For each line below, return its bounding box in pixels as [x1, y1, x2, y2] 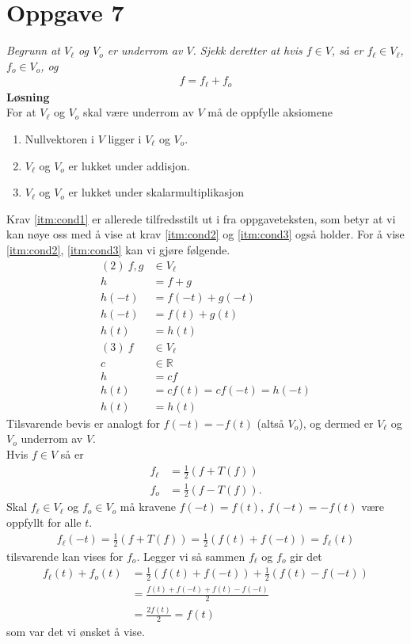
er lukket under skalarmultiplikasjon [68, 184, 245, 200]
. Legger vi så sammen [136, 547, 245, 564]
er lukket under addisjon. [68, 157, 190, 173]
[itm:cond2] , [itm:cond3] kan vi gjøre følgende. [6, 241, 230, 257]
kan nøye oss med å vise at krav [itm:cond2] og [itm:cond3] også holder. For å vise [6, 226, 405, 242]
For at [6, 104, 36, 120]
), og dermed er [299, 414, 374, 431]
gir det [290, 547, 322, 564]
